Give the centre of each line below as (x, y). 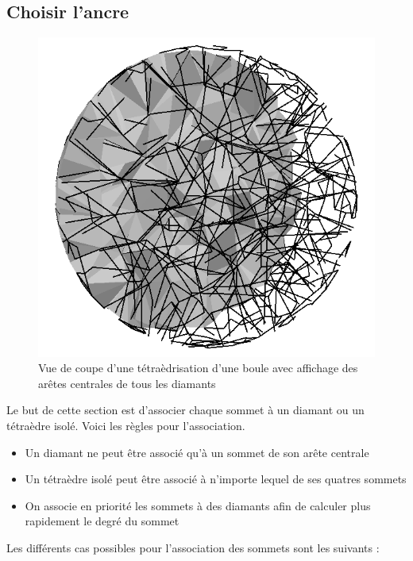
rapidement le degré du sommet (102, 521)
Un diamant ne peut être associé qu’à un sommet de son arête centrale (197, 452)
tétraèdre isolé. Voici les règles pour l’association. (126, 425)
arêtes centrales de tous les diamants (127, 383)
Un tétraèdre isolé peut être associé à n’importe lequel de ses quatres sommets (216, 479)
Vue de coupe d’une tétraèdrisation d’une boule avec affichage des (198, 368)
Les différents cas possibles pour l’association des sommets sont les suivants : (193, 547)
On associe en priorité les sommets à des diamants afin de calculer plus (198, 505)
